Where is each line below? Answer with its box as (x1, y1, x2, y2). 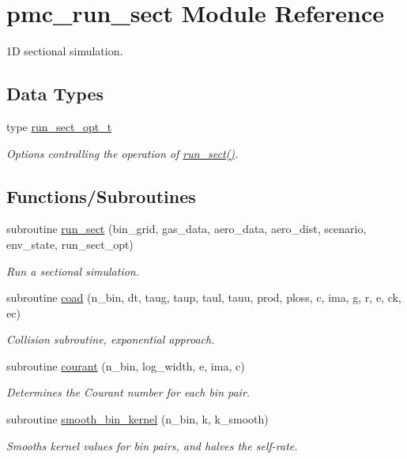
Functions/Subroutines (6, 183, 196, 208)
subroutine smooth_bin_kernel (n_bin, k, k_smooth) (6, 411, 269, 427)
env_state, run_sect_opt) (6, 235, 134, 252)
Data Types (6, 81, 104, 106)
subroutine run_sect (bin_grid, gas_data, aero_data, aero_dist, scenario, (6, 220, 367, 237)
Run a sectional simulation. (6, 262, 140, 279)
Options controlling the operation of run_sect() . (6, 145, 239, 161)
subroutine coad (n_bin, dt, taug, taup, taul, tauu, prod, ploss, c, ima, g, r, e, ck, (6, 289, 401, 306)
